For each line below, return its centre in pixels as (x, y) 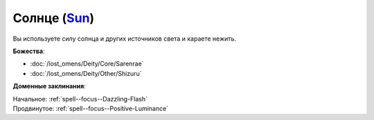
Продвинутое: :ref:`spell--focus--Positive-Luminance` (91, 108)
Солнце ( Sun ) (54, 18)
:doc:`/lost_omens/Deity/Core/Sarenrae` (87, 64)
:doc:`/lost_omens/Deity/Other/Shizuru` (86, 73)
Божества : (29, 51)
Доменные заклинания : (49, 86)
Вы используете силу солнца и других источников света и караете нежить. (125, 39)
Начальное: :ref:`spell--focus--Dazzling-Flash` (80, 99)
